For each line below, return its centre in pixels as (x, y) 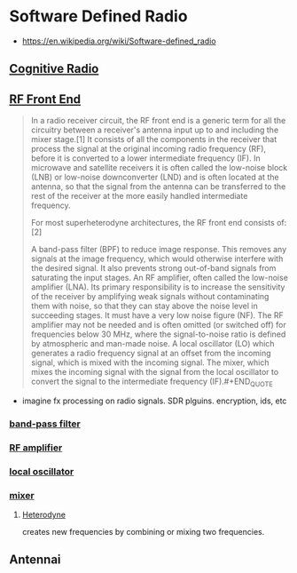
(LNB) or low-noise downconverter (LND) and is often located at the (155, 177)
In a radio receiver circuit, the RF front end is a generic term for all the (158, 121)
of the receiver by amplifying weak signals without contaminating (150, 297)
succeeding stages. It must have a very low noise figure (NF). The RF (157, 315)
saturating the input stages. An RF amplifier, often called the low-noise (159, 278)
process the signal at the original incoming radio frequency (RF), (148, 149)
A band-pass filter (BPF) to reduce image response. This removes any (159, 250)
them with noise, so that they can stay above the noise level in (145, 306)
